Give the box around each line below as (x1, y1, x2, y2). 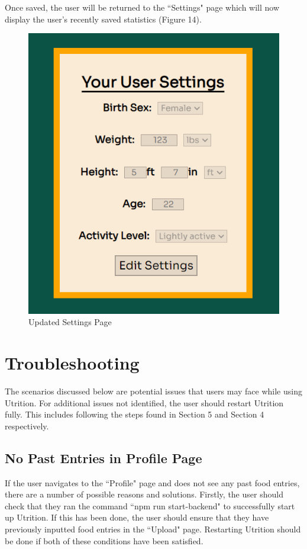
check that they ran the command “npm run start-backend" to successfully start (5, 499, 295, 512)
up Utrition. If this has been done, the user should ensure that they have (5, 511, 269, 524)
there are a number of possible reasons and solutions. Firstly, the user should (5, 488, 283, 500)
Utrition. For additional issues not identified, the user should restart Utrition (5, 396, 284, 409)
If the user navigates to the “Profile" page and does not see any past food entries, (5, 476, 300, 489)
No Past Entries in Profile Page (5, 448, 202, 467)
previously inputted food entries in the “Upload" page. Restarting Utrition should (5, 522, 301, 535)
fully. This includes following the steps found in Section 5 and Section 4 (5, 408, 264, 420)
